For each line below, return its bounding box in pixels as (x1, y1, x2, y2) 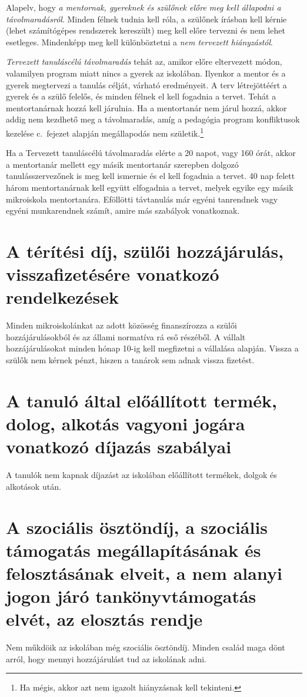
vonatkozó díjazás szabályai (6, 434, 232, 459)
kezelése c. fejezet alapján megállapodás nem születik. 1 (6, 125, 204, 139)
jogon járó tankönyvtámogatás (6, 584, 256, 608)
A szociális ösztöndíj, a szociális (6, 515, 268, 539)
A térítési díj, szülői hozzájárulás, (6, 238, 284, 263)
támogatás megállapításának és (6, 537, 261, 562)
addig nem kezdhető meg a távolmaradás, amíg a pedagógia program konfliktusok (6, 113, 300, 125)
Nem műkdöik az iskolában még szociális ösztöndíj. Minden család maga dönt (6, 641, 285, 653)
